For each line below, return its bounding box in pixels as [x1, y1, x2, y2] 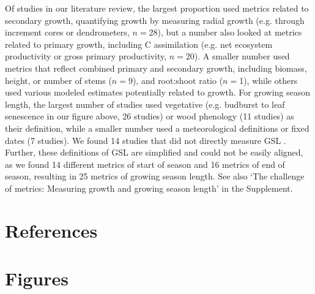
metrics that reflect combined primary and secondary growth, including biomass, [5, 61, 307, 74]
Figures [5, 266, 69, 291]
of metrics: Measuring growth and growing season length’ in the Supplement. [5, 181, 293, 194]
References [5, 217, 98, 243]
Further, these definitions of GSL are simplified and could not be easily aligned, [5, 146, 303, 159]
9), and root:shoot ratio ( [128, 73, 223, 86]
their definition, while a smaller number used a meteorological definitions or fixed [5, 121, 309, 134]
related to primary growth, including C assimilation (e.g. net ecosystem [5, 37, 273, 50]
